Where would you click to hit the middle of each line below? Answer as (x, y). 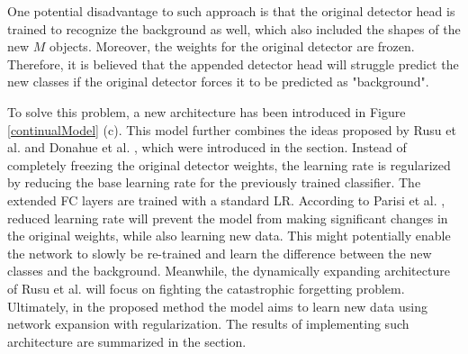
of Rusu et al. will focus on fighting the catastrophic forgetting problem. (206, 288)
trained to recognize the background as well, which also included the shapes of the (234, 28)
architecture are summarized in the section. (127, 341)
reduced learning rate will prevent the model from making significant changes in (228, 218)
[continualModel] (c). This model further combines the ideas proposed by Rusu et (232, 129)
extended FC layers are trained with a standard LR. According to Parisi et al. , (226, 200)
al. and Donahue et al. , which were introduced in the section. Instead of (207, 147)
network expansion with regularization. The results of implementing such (208, 324)
